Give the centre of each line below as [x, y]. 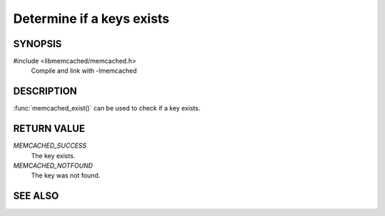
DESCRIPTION [45, 92]
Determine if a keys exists [91, 19]
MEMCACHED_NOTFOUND [53, 166]
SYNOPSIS [37, 44]
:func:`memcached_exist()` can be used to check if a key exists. [107, 108]
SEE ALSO [36, 196]
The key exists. [53, 155]
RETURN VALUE [49, 129]
